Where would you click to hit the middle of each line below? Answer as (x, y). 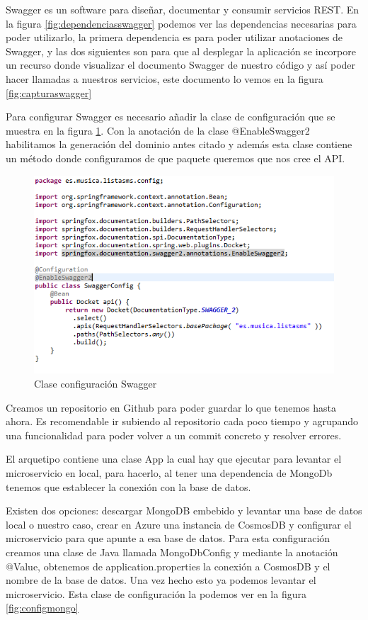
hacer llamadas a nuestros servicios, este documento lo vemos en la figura (165, 78)
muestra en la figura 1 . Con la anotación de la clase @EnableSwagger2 (158, 130)
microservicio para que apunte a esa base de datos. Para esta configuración (168, 538)
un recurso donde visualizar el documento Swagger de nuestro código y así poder (181, 65)
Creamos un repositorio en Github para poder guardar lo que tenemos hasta (171, 407)
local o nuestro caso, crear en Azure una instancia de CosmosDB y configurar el (179, 524)
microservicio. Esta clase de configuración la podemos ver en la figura (156, 593)
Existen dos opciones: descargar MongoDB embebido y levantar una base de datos (184, 511)
